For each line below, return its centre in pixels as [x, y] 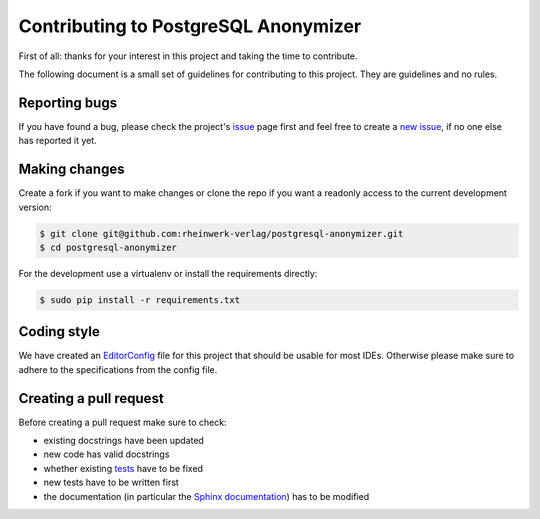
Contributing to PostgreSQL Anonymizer [190, 26]
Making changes [71, 169]
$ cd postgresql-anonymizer [108, 247]
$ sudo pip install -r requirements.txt [139, 299]
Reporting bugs [68, 102]
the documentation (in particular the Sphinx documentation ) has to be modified [206, 496]
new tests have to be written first [111, 482]
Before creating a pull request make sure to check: [122, 422]
